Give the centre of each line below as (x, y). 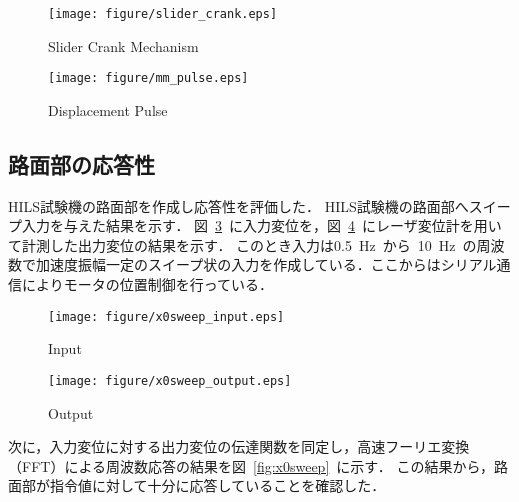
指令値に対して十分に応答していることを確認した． (217, 485)
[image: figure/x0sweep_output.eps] (170, 380)
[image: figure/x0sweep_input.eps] (166, 316)
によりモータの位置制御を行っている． (147, 284)
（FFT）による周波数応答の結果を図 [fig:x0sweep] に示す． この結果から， (251, 465)
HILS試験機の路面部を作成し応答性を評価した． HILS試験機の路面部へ (238, 205)
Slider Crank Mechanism (123, 45)
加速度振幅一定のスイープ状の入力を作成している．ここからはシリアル (266, 264)
